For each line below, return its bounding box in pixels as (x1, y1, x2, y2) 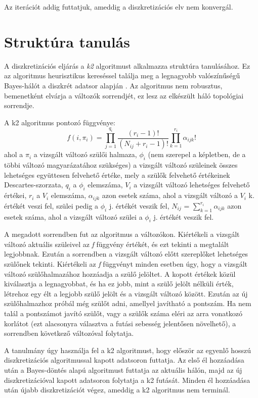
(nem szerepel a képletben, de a (148, 149, 246, 160)
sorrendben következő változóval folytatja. (4, 328, 134, 338)
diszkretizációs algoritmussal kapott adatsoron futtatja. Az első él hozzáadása (4, 355, 244, 365)
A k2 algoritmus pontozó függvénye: (4, 117, 115, 127)
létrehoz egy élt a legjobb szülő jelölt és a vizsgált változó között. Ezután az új (4, 288, 248, 298)
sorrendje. (4, 100, 34, 111)
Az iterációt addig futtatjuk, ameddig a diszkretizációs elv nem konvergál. (4, 2, 233, 12)
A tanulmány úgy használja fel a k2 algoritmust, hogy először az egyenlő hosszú (4, 344, 251, 355)
